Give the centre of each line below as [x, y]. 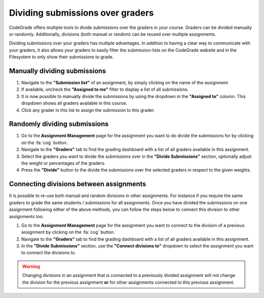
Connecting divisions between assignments [77, 184]
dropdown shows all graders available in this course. [74, 103]
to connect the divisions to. [49, 253]
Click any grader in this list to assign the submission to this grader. [88, 110]
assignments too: [26, 216]
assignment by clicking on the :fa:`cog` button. [68, 232]
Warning [31, 266]
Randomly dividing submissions [59, 124]
